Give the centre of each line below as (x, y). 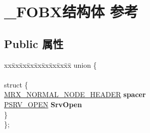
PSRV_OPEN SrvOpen (43, 104)
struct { (16, 84)
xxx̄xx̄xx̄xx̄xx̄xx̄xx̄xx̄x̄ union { (51, 64)
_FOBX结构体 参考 (71, 11)
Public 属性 (34, 43)
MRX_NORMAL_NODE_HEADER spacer (75, 94)
